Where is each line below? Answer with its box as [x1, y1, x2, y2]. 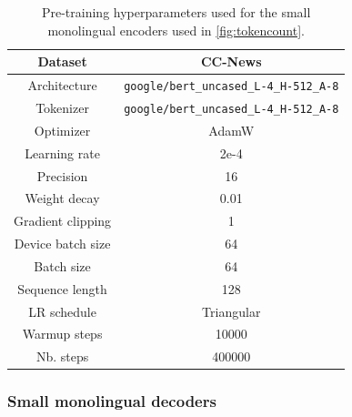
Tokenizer [35, 97, 89, 117]
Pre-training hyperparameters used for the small [41, 3, 311, 21]
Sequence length [17, 279, 107, 298]
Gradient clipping [14, 211, 112, 230]
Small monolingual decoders [7, 390, 216, 412]
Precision [36, 166, 88, 185]
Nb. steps [35, 347, 89, 366]
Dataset [37, 52, 87, 71]
